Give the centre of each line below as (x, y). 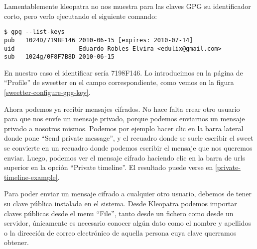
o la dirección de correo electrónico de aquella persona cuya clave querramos (120, 232)
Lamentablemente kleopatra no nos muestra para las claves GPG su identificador (128, 6)
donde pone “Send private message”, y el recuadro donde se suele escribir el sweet (129, 138)
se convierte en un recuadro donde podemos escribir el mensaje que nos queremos (128, 147)
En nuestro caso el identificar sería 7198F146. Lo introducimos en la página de (124, 72)
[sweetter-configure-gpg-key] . (47, 92)
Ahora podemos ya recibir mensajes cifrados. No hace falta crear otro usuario (122, 109)
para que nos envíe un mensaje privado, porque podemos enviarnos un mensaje (125, 119)
